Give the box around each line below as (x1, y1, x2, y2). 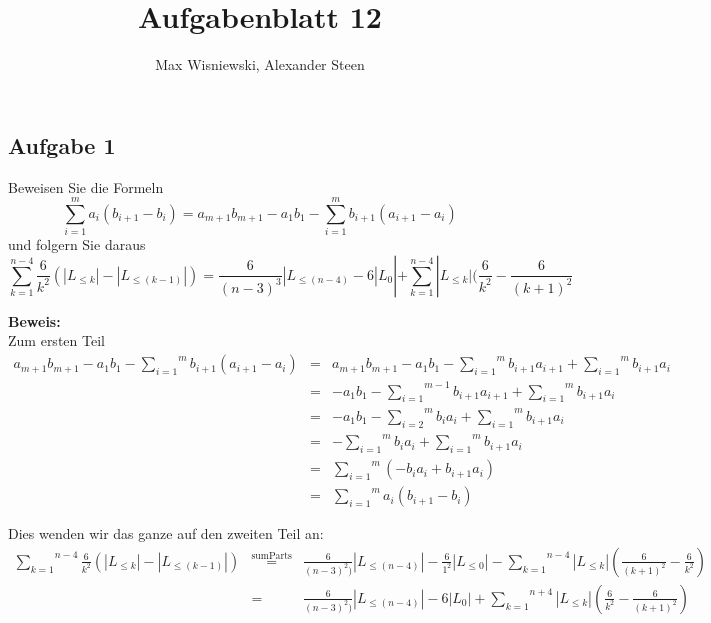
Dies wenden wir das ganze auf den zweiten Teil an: (8, 523, 324, 544)
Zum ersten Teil (8, 330, 105, 351)
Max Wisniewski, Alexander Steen (155, 54, 365, 75)
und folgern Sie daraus (8, 234, 146, 255)
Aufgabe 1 (8, 129, 116, 160)
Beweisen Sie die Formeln (8, 176, 164, 197)
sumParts (251, 551, 292, 562)
